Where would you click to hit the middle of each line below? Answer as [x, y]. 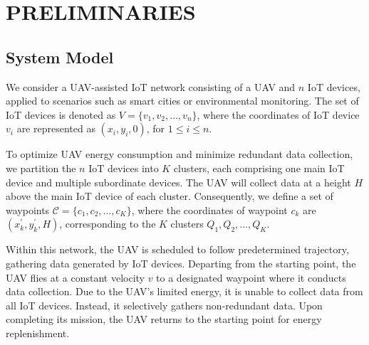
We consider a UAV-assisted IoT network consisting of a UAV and [151, 86]
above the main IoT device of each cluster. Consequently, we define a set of [170, 196]
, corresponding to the [108, 224]
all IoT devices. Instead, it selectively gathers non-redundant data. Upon [164, 305]
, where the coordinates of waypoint [209, 209]
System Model [60, 57]
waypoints [28, 209]
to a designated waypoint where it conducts [251, 277]
